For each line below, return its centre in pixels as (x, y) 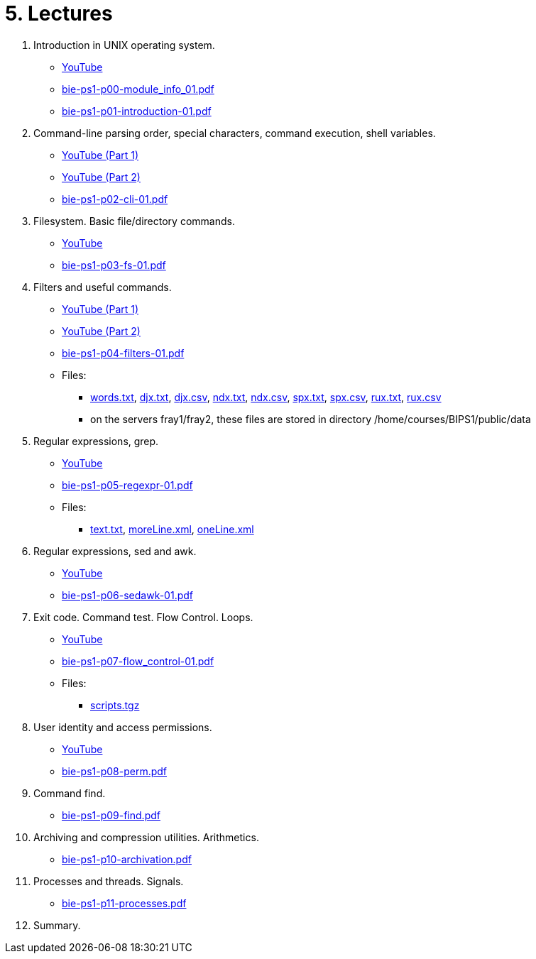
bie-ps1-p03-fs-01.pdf (114, 265)
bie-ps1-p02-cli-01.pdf (115, 199)
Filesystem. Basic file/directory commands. (134, 221)
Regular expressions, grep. (96, 441)
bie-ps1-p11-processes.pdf (124, 903)
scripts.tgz (115, 705)
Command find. (70, 793)
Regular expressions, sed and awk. (115, 551)
